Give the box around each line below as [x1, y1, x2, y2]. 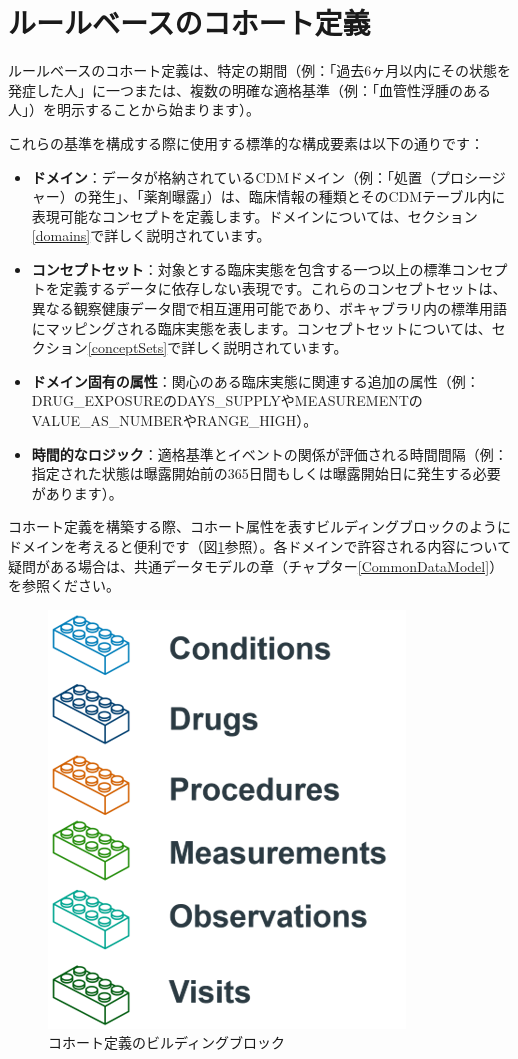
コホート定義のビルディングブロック [48, 1032, 286, 1053]
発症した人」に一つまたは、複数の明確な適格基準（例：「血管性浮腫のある [8, 79, 491, 100]
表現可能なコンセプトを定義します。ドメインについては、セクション [31, 205, 478, 226]
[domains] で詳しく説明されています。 [31, 225, 271, 246]
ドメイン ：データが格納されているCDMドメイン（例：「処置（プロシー [31, 166, 492, 187]
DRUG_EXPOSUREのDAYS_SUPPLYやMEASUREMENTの [31, 390, 423, 411]
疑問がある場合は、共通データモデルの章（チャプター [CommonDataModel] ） [8, 555, 504, 576]
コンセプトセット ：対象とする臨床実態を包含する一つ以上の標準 [31, 258, 452, 279]
